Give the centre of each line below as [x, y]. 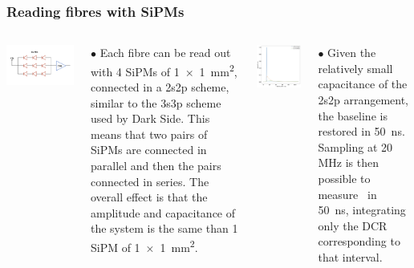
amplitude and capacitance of [163, 212]
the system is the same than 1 [164, 228]
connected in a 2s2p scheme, [160, 87]
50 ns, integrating [362, 210]
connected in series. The [150, 181]
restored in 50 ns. [361, 131]
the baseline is [353, 115]
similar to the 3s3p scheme [156, 102]
